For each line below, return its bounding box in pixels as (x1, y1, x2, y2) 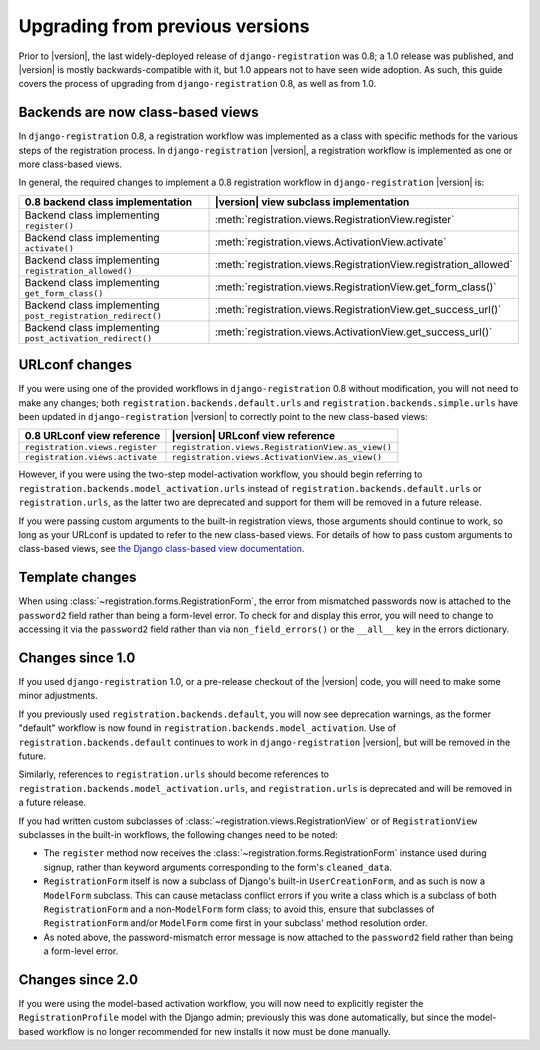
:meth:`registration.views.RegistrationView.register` (214, 213, 455, 227)
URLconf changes (18, 356, 132, 374)
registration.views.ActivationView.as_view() (171, 452, 383, 463)
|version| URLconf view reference (171, 429, 335, 443)
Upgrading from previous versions (18, 15, 310, 37)
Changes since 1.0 (18, 649, 136, 666)
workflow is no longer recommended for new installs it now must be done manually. (46, 1025, 392, 1037)
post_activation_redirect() (24, 333, 153, 344)
